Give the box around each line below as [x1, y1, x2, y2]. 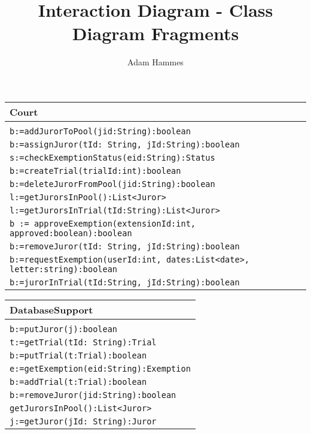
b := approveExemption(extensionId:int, [10, 218, 196, 228]
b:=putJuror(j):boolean [10, 324, 118, 334]
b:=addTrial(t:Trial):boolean [10, 376, 147, 387]
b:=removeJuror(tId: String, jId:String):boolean [10, 241, 240, 251]
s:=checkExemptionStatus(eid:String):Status [10, 152, 215, 162]
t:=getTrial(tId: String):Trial [10, 337, 157, 347]
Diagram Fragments [72, 21, 239, 46]
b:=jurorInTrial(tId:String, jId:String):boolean [10, 277, 240, 287]
